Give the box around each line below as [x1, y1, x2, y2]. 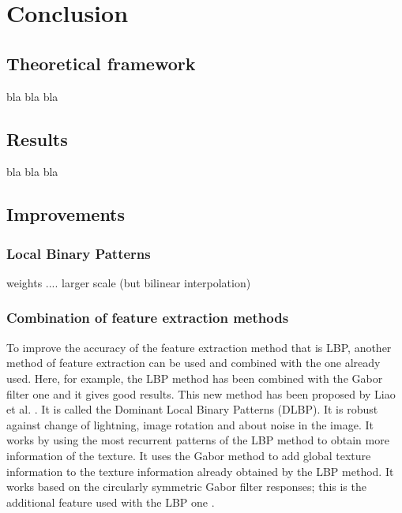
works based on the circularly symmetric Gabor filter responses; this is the [6, 478, 366, 495]
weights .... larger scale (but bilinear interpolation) [6, 274, 251, 290]
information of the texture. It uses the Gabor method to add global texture [6, 447, 371, 463]
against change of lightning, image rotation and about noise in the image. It [6, 416, 374, 432]
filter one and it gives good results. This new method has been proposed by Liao [6, 385, 396, 402]
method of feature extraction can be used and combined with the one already [6, 354, 381, 371]
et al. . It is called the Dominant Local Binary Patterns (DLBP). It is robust [6, 401, 378, 418]
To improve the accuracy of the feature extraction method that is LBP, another [6, 339, 392, 355]
